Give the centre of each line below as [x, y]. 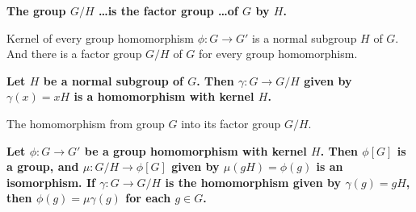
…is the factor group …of [168, 10]
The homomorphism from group [86, 123]
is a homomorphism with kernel [164, 96]
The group [36, 10]
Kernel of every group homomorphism [101, 37]
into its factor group [231, 123]
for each [148, 198]
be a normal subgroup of [113, 80]
